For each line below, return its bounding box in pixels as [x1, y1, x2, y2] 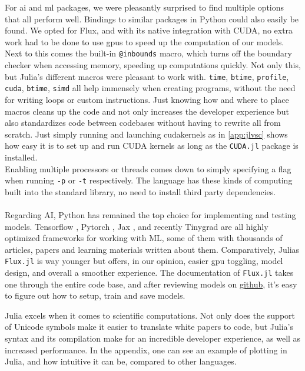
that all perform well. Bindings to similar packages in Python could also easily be [5, 12, 299, 25]
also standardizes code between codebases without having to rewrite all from [5, 116, 281, 129]
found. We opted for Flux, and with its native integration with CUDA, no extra [5, 24, 293, 36]
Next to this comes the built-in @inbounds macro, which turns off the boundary [5, 47, 292, 59]
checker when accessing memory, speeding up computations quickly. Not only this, [5, 59, 301, 71]
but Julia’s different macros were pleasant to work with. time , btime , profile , [5, 70, 289, 82]
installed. [5, 151, 38, 163]
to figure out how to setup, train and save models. [5, 289, 185, 302]
